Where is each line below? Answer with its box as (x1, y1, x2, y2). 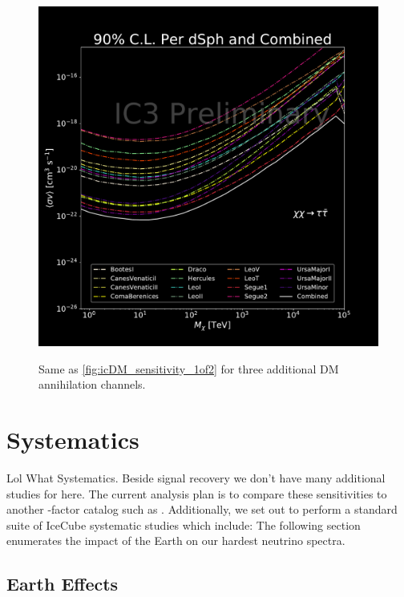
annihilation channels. (38, 376, 146, 393)
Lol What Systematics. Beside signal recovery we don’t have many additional (6, 469, 386, 486)
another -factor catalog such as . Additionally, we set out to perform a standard (6, 501, 398, 518)
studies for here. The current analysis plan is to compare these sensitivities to (6, 485, 387, 502)
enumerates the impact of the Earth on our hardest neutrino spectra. (6, 532, 345, 549)
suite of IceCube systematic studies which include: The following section (6, 516, 361, 533)
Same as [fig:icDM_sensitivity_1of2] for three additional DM (38, 360, 339, 377)
